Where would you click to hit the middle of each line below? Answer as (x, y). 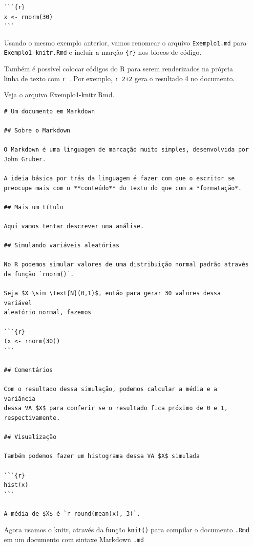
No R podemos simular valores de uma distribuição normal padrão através (126, 265)
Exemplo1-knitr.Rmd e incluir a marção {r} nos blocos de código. (103, 52)
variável (18, 303)
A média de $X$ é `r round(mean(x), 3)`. (72, 513)
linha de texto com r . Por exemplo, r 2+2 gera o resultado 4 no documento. (119, 78)
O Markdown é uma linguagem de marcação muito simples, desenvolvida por (126, 150)
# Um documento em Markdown (50, 111)
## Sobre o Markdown (37, 131)
